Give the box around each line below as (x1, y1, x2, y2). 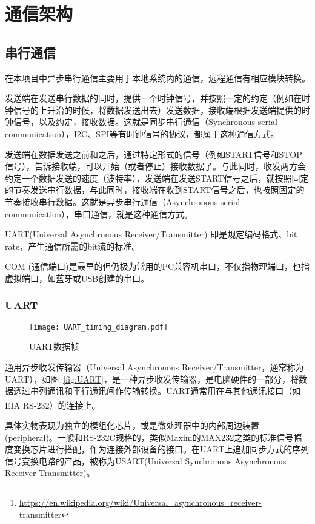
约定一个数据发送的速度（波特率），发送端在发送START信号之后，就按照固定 (5, 171, 309, 184)
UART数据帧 (29, 340, 79, 353)
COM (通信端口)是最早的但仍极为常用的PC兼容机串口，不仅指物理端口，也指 (5, 260, 310, 273)
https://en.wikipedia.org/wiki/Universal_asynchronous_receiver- (19, 495, 262, 508)
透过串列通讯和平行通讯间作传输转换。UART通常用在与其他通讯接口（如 (13, 384, 301, 397)
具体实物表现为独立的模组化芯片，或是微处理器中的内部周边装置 (5, 418, 259, 431)
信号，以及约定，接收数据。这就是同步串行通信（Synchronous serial (13, 115, 277, 128)
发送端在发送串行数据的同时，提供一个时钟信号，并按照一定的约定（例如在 (5, 92, 302, 104)
